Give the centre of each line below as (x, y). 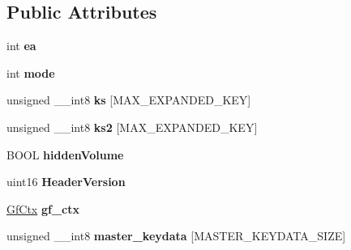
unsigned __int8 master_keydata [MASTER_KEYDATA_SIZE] (176, 236)
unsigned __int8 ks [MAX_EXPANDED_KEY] (129, 100)
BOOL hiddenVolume (65, 154)
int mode (31, 72)
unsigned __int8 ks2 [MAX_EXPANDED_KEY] (132, 127)
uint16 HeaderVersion (66, 182)
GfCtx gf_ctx (43, 208)
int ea (21, 46)
